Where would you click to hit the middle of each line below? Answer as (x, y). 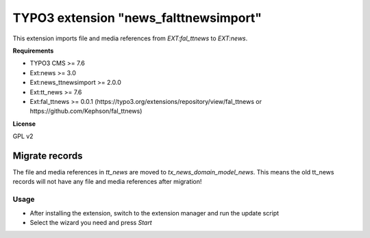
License (24, 124)
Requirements (33, 51)
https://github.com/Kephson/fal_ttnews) (86, 111)
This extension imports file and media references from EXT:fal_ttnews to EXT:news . (130, 38)
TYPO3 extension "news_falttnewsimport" (137, 18)
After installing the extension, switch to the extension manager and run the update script (155, 213)
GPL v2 (23, 136)
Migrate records (48, 156)
